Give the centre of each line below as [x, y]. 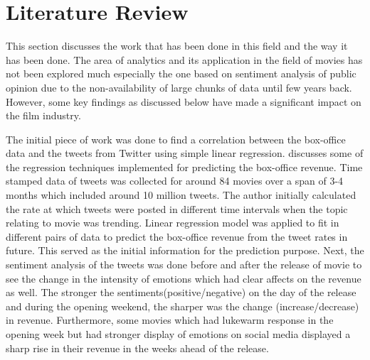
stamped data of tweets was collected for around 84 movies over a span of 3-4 [175, 181]
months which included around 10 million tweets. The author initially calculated [181, 195]
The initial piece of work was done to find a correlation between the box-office [176, 139]
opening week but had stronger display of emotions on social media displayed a [178, 334]
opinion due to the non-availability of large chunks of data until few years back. [179, 87]
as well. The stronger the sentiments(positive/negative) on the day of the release [181, 292]
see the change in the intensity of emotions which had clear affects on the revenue [184, 278]
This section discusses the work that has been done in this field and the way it [177, 46]
